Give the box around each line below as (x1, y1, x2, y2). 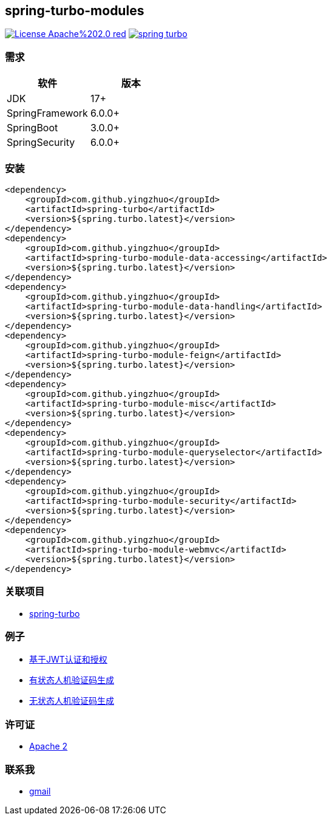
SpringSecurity (7, 136, 75, 149)
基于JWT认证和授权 (29, 654, 107, 665)
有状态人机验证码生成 (29, 675, 114, 686)
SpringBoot (7, 122, 58, 134)
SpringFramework (7, 107, 88, 120)
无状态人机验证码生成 (29, 695, 114, 706)
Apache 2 (29, 741, 68, 752)
